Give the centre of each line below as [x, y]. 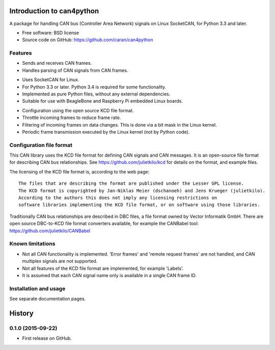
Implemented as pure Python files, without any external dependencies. [96, 94]
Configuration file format [41, 145]
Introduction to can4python [54, 11]
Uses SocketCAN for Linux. [51, 80]
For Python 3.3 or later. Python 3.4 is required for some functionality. [94, 87]
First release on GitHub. [47, 338]
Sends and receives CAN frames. [57, 63]
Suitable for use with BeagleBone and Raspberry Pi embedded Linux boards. [102, 101]
